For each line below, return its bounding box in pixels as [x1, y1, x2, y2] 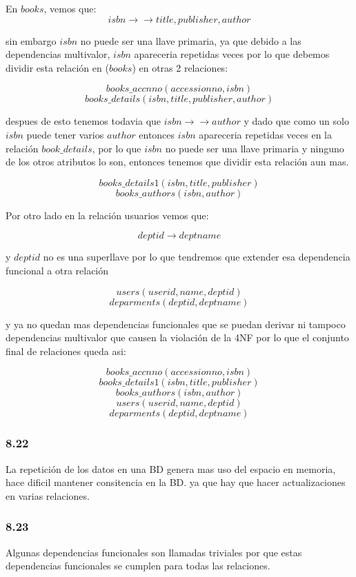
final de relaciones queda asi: [6, 343, 126, 358]
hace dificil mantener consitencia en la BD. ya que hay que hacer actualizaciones [6, 475, 346, 489]
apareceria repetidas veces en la [199, 127, 332, 141]
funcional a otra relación [6, 263, 109, 277]
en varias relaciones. [6, 488, 90, 503]
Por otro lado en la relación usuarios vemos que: [6, 207, 209, 222]
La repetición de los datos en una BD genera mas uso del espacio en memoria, [6, 461, 336, 476]
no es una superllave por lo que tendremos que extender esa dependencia [43, 250, 350, 264]
